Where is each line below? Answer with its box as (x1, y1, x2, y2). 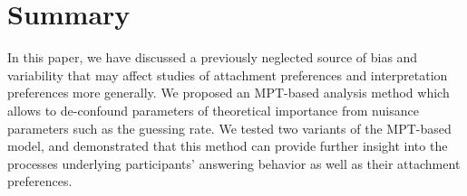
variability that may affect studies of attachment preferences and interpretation (7, 65, 448, 84)
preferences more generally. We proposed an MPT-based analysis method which (7, 83, 450, 102)
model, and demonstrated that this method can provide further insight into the (7, 136, 448, 155)
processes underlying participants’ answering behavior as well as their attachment (7, 154, 461, 173)
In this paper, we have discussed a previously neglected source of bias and (7, 48, 418, 67)
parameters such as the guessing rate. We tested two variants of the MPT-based (7, 118, 452, 137)
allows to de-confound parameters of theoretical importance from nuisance (7, 100, 419, 119)
